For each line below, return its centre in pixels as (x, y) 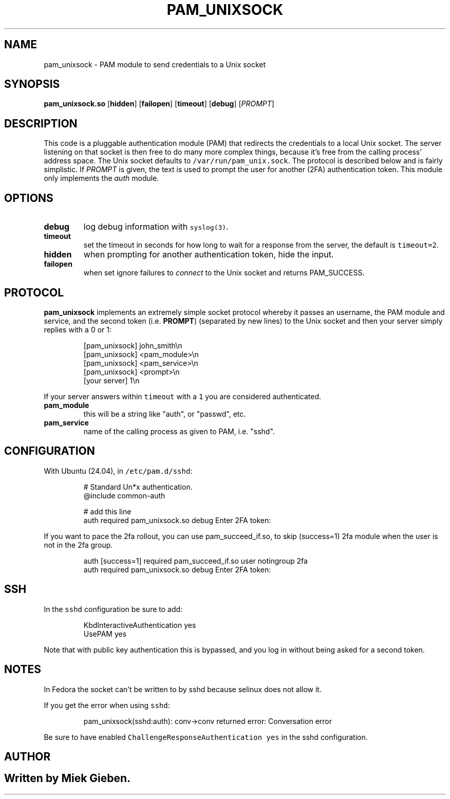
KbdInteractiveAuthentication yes (140, 625)
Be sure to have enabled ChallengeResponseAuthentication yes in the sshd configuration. (206, 737)
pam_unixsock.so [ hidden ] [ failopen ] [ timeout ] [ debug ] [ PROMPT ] (159, 104)
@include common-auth (124, 495)
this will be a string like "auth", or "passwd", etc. (165, 414)
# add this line (107, 511)
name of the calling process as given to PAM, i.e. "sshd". (179, 431)
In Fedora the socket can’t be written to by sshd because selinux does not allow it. (183, 689)
